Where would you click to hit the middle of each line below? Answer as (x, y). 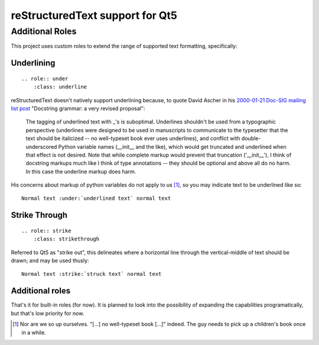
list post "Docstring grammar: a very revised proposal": (78, 108)
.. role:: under (45, 79)
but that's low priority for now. (48, 313)
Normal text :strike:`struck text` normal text (92, 274)
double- (251, 138)
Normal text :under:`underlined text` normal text (96, 198)
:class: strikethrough (66, 239)
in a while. (34, 332)
